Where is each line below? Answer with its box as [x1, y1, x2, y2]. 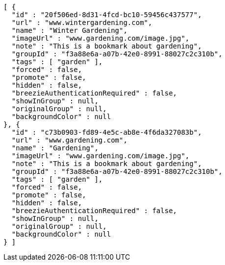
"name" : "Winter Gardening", [11, 26, 127, 34]
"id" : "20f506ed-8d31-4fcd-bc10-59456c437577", [11, 11, 202, 19]
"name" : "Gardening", [11, 144, 99, 152]
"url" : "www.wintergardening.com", [11, 19, 152, 26]
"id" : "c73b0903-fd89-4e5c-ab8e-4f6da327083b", [11, 128, 202, 136]
